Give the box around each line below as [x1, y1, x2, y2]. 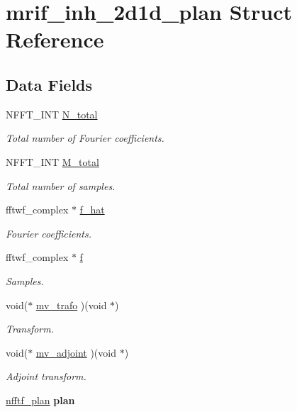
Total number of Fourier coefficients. [6, 130, 164, 145]
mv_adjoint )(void [35, 345, 116, 360]
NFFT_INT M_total [6, 154, 99, 169]
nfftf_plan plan [6, 392, 75, 407]
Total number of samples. [6, 178, 116, 193]
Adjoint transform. [6, 369, 86, 384]
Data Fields [6, 73, 93, 95]
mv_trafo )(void [35, 297, 107, 312]
